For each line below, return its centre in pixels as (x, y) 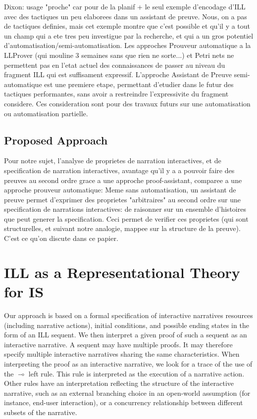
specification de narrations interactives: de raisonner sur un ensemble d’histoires (125, 209)
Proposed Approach (56, 140)
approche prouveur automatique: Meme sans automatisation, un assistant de (120, 190)
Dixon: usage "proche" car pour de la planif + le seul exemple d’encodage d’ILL (125, 6)
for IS (24, 292)
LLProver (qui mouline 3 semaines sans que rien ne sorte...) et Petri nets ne (119, 55)
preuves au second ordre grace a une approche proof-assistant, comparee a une (123, 180)
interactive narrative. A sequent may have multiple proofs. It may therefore (118, 344)
